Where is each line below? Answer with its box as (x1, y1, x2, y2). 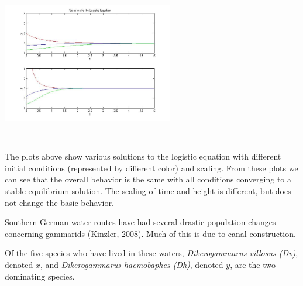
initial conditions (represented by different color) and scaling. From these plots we (5, 161, 298, 174)
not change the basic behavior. (5, 196, 114, 208)
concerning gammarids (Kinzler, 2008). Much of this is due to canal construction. (5, 227, 296, 239)
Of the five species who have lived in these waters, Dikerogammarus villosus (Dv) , (5, 247, 298, 259)
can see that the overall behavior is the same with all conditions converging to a (5, 173, 291, 185)
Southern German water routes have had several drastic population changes (5, 216, 276, 228)
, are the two (230, 258, 276, 270)
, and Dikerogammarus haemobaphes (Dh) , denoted (40, 258, 223, 270)
